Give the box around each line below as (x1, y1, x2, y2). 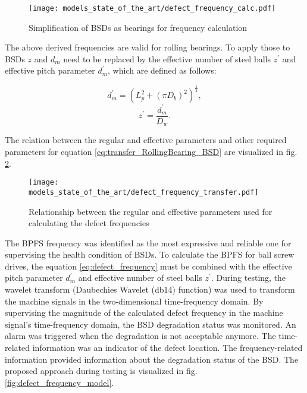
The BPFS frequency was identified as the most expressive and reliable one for (5, 236, 292, 249)
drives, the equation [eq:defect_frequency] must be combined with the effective (5, 259, 292, 272)
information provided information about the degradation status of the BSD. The (5, 353, 299, 365)
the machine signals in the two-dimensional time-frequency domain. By (5, 294, 264, 307)
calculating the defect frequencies (29, 217, 149, 229)
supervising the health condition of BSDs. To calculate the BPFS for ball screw (5, 248, 295, 261)
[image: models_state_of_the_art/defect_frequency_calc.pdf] (29, 4, 276, 12)
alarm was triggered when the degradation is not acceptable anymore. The (5, 329, 276, 342)
